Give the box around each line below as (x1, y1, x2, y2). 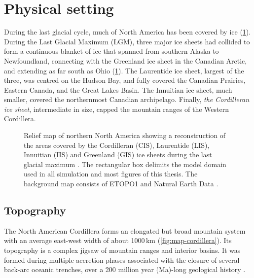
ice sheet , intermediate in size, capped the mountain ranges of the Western (4, 104, 229, 114)
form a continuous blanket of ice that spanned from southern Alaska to (4, 46, 219, 56)
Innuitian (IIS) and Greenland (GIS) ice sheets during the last (24, 149, 212, 160)
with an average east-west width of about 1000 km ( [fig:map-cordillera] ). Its (4, 235, 232, 245)
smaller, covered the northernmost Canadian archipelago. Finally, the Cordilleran (4, 94, 250, 104)
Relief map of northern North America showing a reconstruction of (24, 130, 225, 140)
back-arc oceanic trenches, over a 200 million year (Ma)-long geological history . (4, 264, 246, 275)
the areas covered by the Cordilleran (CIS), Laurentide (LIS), (24, 139, 210, 150)
